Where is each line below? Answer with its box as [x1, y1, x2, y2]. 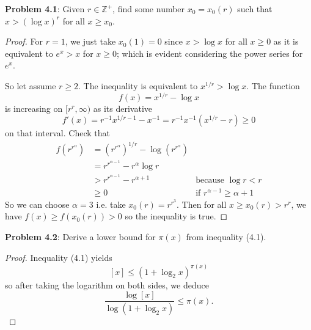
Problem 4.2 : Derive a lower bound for [5, 230, 156, 243]
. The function [246, 79, 300, 92]
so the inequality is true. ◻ [125, 210, 228, 222]
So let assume [5, 79, 56, 92]
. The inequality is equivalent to [78, 79, 198, 92]
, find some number [112, 2, 185, 15]
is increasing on [5, 101, 63, 114]
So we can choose [5, 197, 70, 210]
